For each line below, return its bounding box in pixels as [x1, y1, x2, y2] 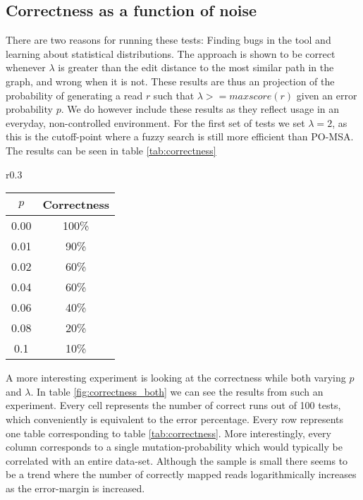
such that [153, 87, 195, 102]
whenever [6, 60, 46, 75]
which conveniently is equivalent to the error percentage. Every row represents [6, 411, 344, 426]
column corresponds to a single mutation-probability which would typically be [6, 439, 343, 454]
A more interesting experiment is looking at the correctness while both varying [6, 370, 346, 385]
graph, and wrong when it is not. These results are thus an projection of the [6, 73, 335, 88]
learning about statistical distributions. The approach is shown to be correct [6, 46, 336, 61]
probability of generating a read [6, 87, 143, 102]
